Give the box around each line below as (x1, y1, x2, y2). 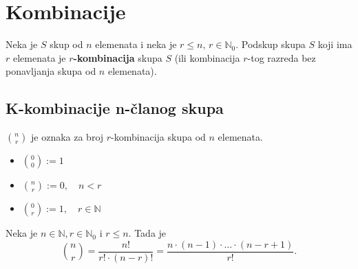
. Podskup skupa (235, 37, 306, 51)
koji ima (317, 37, 352, 51)
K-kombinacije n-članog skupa (6, 97, 224, 119)
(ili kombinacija (174, 50, 240, 65)
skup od (50, 37, 83, 51)
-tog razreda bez (247, 50, 316, 65)
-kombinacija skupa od (111, 130, 206, 144)
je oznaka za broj (31, 130, 104, 144)
